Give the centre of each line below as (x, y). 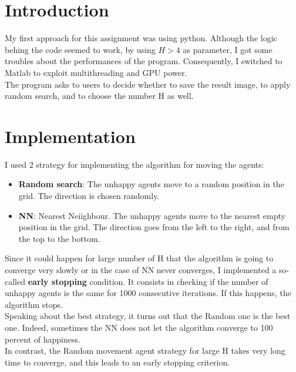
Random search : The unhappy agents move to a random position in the (151, 184)
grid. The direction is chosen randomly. (89, 195)
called (15, 281)
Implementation (70, 136)
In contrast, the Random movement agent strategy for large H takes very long (145, 351)
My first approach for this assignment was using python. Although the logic (141, 38)
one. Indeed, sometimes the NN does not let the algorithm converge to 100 (139, 327)
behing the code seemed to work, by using (80, 49)
